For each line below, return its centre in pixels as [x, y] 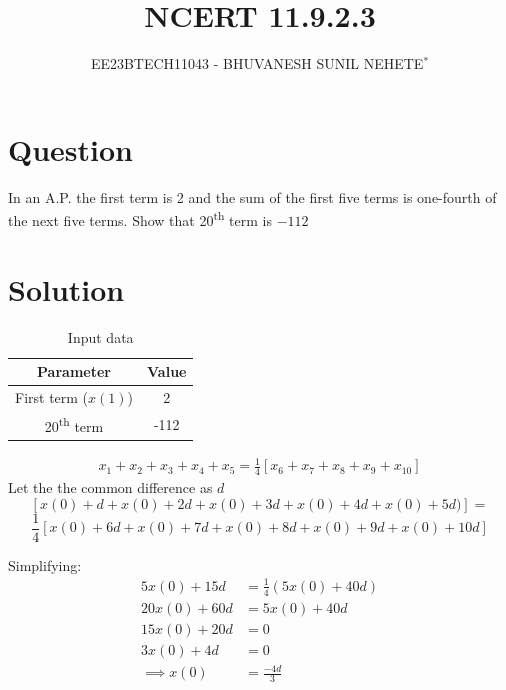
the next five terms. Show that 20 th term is [140, 218]
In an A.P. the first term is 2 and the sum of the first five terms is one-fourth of [252, 196]
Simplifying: [45, 564]
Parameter [74, 371]
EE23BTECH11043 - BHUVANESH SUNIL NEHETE [257, 63]
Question [70, 148]
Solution [66, 288]
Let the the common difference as [110, 487]
